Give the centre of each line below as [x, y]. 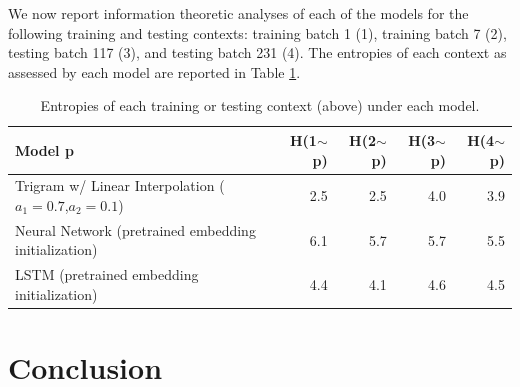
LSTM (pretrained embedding [107, 274]
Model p [44, 149]
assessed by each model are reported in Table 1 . [154, 71]
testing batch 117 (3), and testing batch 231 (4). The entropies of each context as [257, 52]
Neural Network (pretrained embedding [135, 229]
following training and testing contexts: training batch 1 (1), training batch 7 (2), [257, 32]
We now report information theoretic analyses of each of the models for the [238, 13]
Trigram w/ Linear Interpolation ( [120, 185]
